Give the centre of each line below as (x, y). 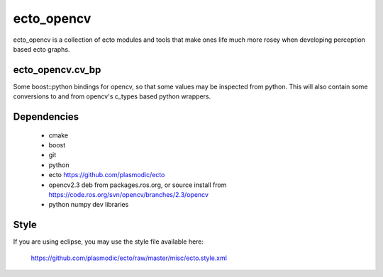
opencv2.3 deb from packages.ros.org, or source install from (138, 185)
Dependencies (46, 117)
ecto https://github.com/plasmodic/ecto (107, 175)
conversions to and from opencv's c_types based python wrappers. (112, 96)
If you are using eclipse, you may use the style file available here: (109, 242)
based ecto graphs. (41, 49)
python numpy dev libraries (89, 205)
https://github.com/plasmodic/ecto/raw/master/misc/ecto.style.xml (129, 258)
